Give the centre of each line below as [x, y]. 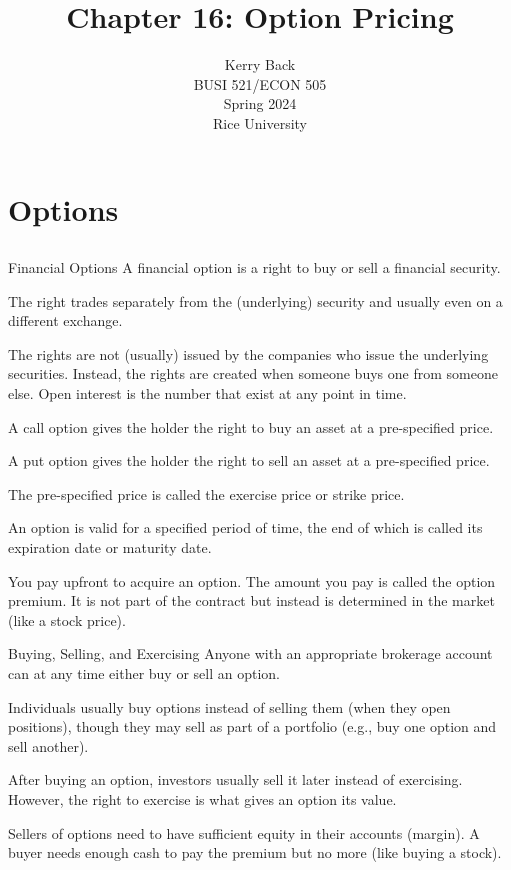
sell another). [48, 745]
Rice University [260, 122]
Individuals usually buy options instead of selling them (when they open [229, 706]
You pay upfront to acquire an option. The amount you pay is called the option [252, 580]
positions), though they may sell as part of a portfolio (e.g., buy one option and [252, 726]
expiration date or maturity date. [110, 547]
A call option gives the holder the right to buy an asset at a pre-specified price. [251, 426]
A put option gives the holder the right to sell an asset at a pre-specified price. [249, 460]
